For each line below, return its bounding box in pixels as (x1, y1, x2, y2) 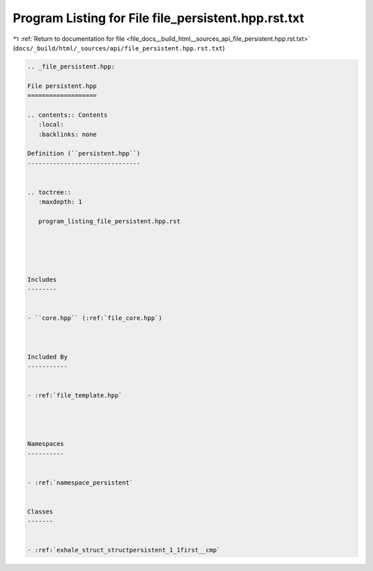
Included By (27, 353, 68, 361)
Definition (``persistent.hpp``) (27, 149, 141, 158)
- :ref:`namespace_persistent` (27, 478, 134, 487)
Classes (27, 507, 53, 515)
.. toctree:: (27, 189, 72, 196)
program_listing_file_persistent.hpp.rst (38, 218, 181, 225)
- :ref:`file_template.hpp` (27, 391, 122, 400)
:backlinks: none (38, 130, 97, 138)
